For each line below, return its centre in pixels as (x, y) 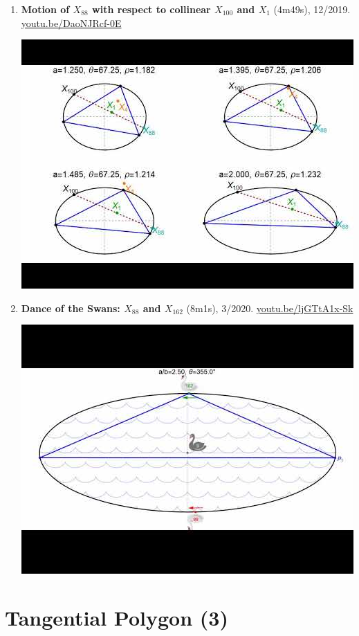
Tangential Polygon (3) (117, 618)
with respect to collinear (151, 9)
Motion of (45, 9)
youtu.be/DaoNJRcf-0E (71, 22)
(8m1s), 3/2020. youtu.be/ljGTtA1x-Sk (270, 308)
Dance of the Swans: (71, 308)
